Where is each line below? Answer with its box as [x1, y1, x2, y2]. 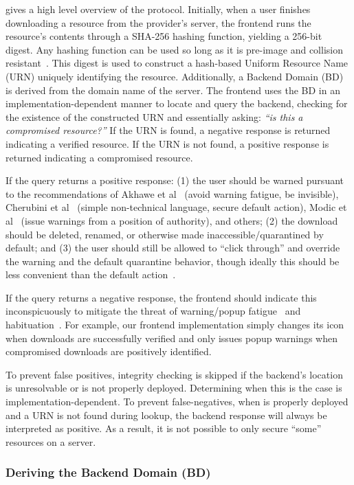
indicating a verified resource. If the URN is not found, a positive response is [5, 136, 329, 150]
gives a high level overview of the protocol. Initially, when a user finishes [5, 2, 311, 16]
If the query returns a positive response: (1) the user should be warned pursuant [5, 173, 344, 188]
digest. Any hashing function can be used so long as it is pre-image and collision [5, 42, 343, 56]
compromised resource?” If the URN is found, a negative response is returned [5, 123, 331, 137]
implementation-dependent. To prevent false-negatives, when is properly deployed [5, 394, 349, 409]
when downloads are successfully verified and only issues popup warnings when [5, 330, 338, 345]
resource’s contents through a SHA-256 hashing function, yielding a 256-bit [5, 29, 322, 43]
